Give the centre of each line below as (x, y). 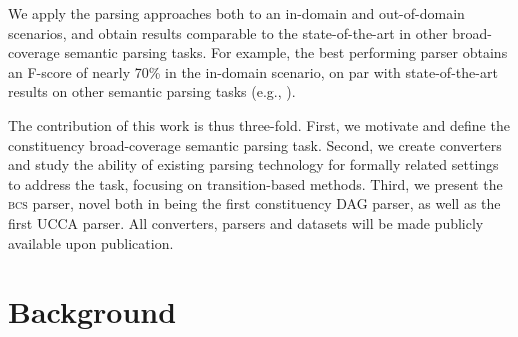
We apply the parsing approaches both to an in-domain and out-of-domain (236, 13)
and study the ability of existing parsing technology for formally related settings (253, 164)
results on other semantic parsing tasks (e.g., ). (152, 91)
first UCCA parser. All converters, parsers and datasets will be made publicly (246, 222)
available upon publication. (91, 242)
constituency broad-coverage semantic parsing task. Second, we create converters (255, 144)
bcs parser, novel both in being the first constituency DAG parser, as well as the (254, 203)
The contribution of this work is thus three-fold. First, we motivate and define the (259, 124)
